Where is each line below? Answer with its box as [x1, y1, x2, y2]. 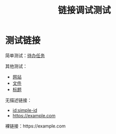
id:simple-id [12, 107, 38, 113]
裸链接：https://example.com [5, 123, 66, 129]
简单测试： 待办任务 [5, 52, 45, 58]
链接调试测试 [57, 5, 111, 16]
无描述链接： [5, 97, 32, 103]
